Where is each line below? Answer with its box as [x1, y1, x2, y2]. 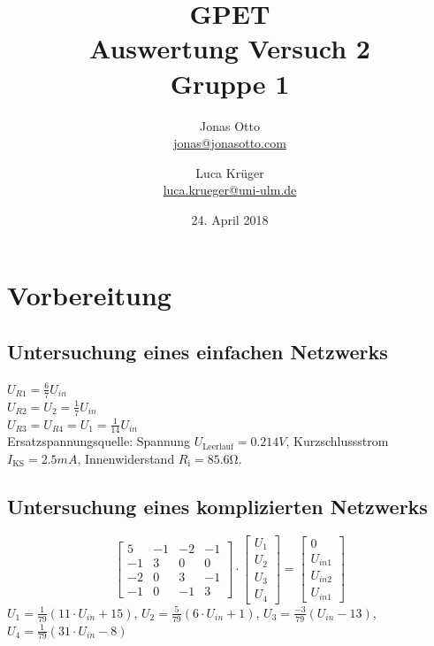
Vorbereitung [7, 277, 171, 313]
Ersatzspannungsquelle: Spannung [7, 432, 191, 450]
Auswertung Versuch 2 [89, 30, 370, 66]
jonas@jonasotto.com [173, 134, 286, 152]
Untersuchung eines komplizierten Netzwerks [7, 492, 428, 519]
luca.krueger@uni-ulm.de [163, 181, 297, 199]
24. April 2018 [191, 210, 269, 228]
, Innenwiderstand [77, 449, 175, 467]
